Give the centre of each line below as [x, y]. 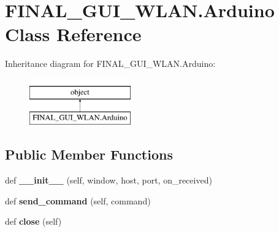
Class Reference [73, 34]
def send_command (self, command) [78, 200]
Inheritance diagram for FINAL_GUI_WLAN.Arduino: [110, 64]
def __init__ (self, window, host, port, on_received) [109, 180]
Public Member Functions [89, 154]
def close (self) [33, 221]
